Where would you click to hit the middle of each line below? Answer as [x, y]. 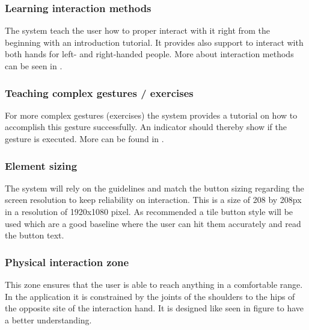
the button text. [35, 235]
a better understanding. [48, 319]
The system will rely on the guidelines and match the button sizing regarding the [154, 188]
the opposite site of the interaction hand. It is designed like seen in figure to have [154, 308]
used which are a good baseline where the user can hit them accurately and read [153, 223]
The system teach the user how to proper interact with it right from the [138, 30]
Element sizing [41, 165]
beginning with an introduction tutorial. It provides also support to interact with [154, 42]
